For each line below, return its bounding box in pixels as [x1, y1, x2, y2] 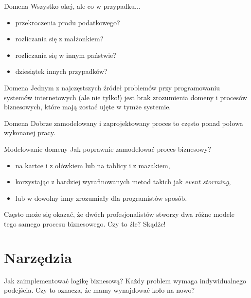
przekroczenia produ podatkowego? [15, 17, 120, 27]
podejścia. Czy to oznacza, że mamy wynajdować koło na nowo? [4, 285, 195, 295]
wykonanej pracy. [4, 127, 55, 138]
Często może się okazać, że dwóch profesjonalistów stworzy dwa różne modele [4, 209, 235, 219]
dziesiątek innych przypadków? [15, 66, 108, 76]
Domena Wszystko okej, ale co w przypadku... [4, 1, 141, 11]
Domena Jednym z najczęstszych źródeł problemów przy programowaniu [4, 82, 220, 92]
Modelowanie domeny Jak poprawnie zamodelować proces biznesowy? [4, 143, 211, 154]
